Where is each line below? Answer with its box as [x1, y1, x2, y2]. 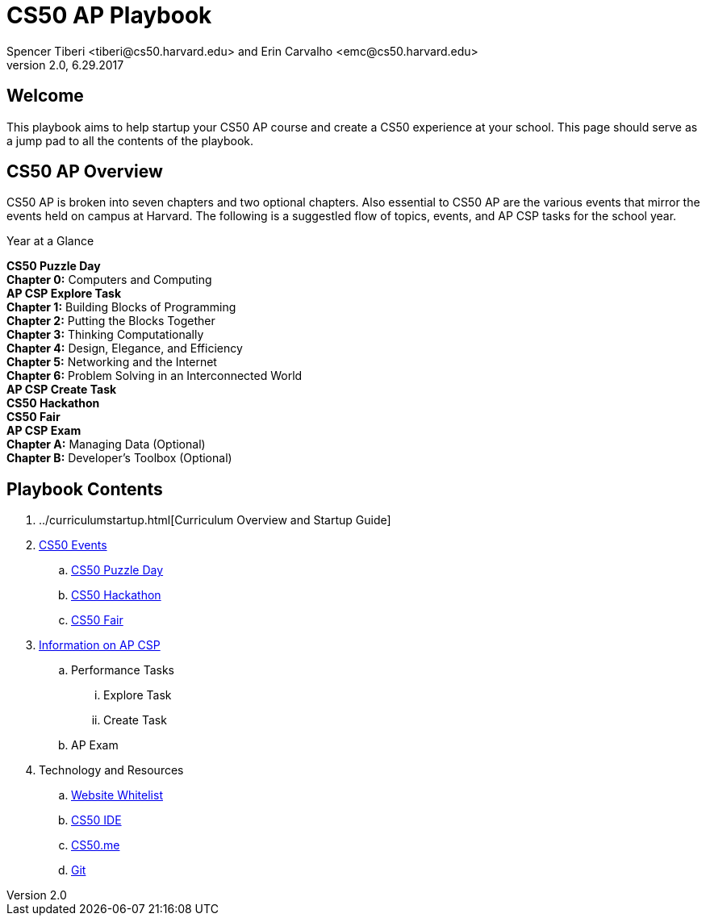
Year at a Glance [6, 234, 94, 248]
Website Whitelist [71, 788, 163, 803]
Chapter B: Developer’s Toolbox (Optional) [6, 451, 232, 465]
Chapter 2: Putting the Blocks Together [6, 314, 215, 328]
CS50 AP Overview [6, 161, 163, 182]
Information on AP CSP [39, 638, 161, 653]
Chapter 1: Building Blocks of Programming [6, 300, 236, 315]
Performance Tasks [71, 663, 175, 678]
